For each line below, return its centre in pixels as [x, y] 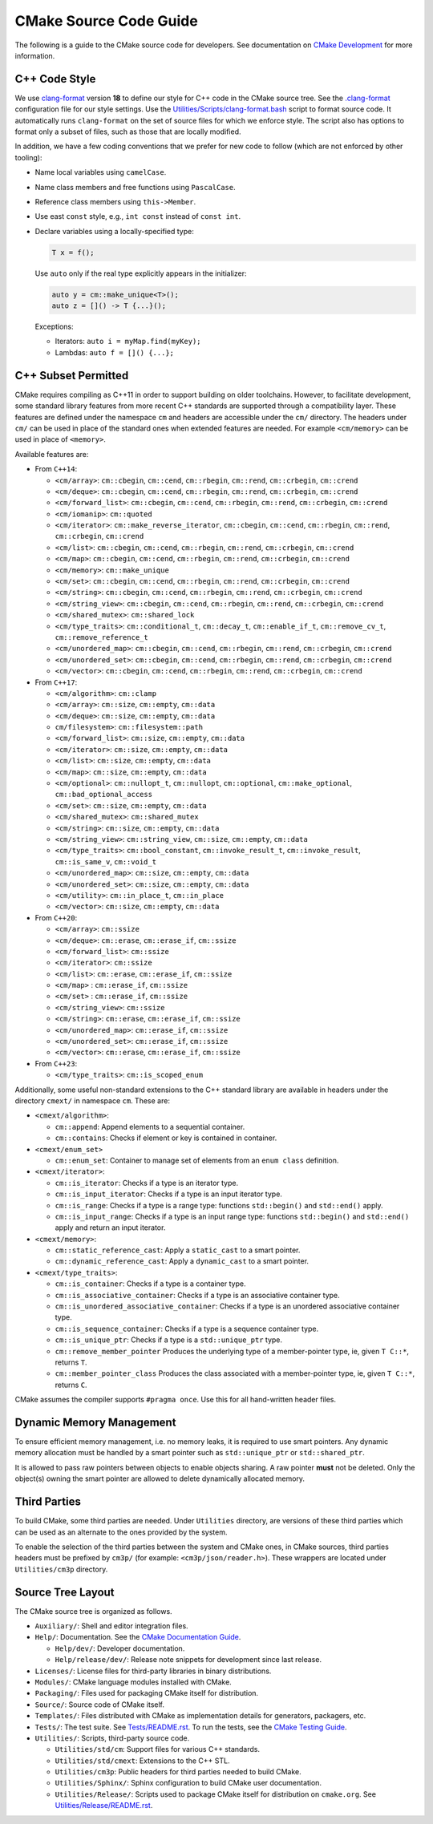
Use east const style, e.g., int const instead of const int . [138, 216]
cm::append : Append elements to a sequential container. [150, 1126]
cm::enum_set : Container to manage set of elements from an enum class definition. [197, 1160]
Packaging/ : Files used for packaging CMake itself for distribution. [147, 1693]
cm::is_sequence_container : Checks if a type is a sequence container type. [187, 1329]
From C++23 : [56, 1063]
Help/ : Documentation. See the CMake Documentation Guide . [138, 1637]
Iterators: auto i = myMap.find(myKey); [128, 342]
